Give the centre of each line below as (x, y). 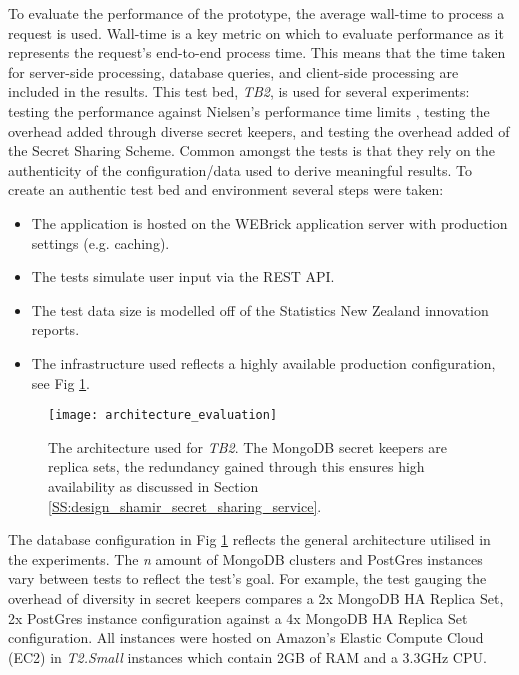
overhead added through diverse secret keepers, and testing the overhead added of (259, 130)
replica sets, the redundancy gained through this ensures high (236, 466)
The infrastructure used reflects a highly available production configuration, (263, 362)
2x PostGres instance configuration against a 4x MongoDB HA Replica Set (238, 617)
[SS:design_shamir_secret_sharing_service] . (185, 505)
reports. (55, 329)
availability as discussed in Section (153, 485)
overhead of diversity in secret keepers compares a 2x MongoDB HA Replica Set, (256, 597)
